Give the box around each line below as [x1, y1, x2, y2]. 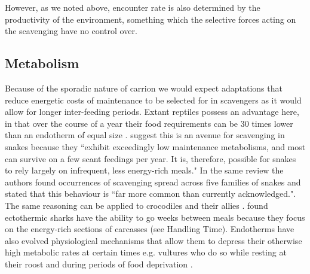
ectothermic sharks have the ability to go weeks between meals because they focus [5, 211, 305, 223]
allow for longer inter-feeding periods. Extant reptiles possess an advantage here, [5, 105, 299, 118]
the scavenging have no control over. [5, 25, 137, 37]
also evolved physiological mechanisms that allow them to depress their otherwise [5, 234, 302, 246]
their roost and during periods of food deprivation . [5, 257, 193, 270]
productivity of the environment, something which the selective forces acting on [5, 13, 296, 25]
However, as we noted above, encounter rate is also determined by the [5, 1, 260, 13]
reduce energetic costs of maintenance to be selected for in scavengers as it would [5, 93, 302, 106]
